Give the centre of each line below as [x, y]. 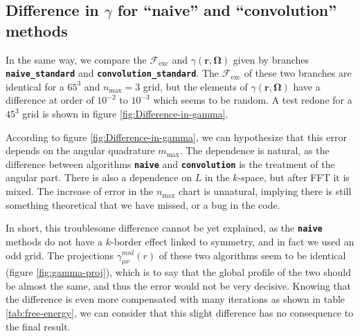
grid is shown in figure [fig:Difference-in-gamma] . [125, 114]
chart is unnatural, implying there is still [265, 191]
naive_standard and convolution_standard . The [112, 73]
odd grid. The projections [60, 255]
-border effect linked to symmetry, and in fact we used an [233, 241]
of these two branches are [298, 73]
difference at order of [50, 100]
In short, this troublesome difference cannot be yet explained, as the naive [164, 228]
